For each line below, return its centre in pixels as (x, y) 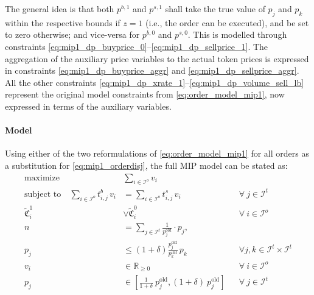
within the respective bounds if (63, 22)
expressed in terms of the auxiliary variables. (88, 106)
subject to (43, 194)
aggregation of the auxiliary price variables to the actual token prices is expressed (157, 58)
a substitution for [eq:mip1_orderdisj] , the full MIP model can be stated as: (146, 165)
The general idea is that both (60, 9)
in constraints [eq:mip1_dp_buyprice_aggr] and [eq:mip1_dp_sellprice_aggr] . (152, 70)
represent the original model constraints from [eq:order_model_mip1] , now (145, 94)
